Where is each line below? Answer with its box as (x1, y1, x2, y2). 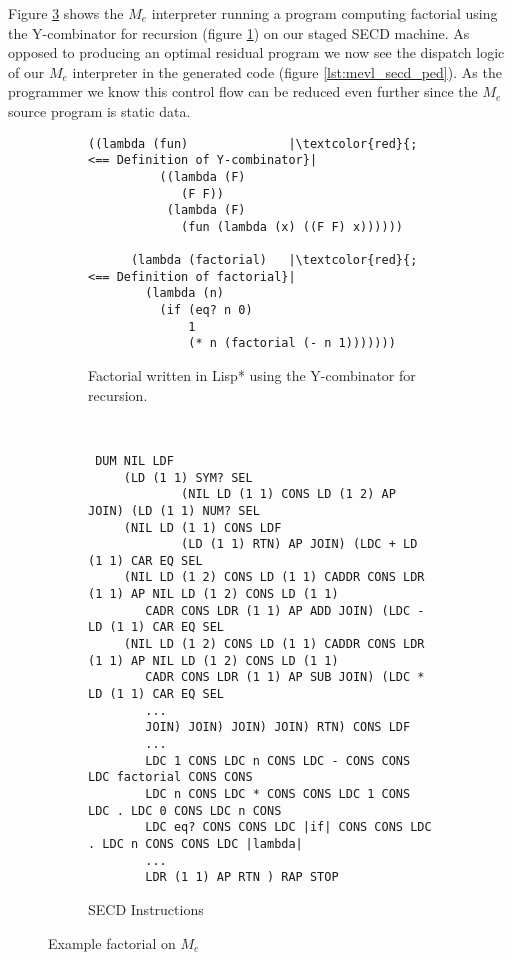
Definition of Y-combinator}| (116, 153, 318, 168)
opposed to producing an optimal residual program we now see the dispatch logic (8, 42, 505, 63)
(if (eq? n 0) (159, 303, 253, 318)
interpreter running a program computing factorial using (151, 3, 498, 23)
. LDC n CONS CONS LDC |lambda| (88, 836, 303, 851)
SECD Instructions (88, 898, 204, 919)
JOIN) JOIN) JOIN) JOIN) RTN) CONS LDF (145, 720, 411, 735)
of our (8, 61, 45, 82)
